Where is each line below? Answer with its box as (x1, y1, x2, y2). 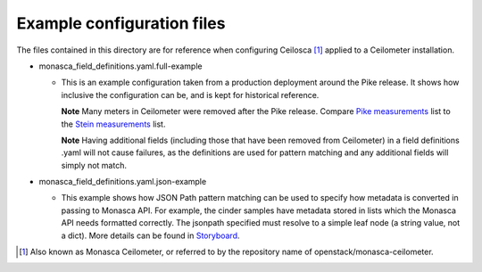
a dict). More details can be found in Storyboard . (61, 230, 240, 241)
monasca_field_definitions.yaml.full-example (38, 61, 203, 71)
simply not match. (61, 160, 127, 170)
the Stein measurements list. (61, 119, 166, 129)
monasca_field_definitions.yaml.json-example (38, 177, 207, 187)
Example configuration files (16, 13, 226, 33)
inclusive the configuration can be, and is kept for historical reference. (61, 89, 320, 100)
